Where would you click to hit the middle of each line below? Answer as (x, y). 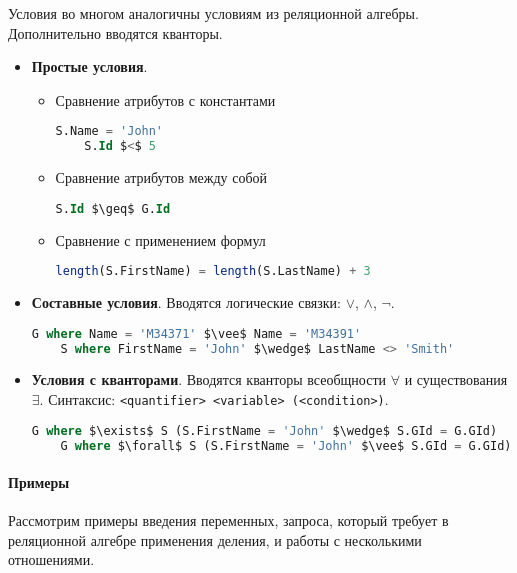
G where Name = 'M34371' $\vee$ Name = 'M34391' (196, 333)
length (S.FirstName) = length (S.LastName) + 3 (213, 271)
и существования (456, 379)
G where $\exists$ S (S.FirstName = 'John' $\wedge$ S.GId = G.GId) (264, 430)
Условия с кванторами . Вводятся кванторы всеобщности (209, 379)
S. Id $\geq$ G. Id (113, 208)
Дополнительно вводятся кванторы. (115, 32)
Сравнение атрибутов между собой (161, 177)
